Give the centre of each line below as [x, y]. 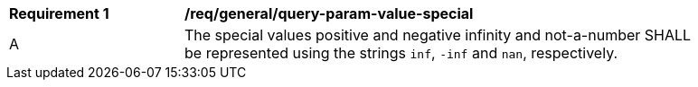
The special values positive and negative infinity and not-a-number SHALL [438, 35]
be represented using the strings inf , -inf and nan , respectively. [401, 53]
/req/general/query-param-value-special [329, 13]
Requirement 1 [59, 13]
